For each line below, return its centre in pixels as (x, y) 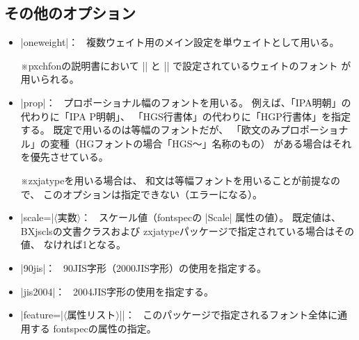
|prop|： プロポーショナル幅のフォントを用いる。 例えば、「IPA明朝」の (186, 102)
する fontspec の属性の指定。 (93, 328)
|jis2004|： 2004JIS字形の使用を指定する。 (117, 291)
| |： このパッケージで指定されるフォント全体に (229, 315)
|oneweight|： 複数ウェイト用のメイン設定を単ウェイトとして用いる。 (180, 42)
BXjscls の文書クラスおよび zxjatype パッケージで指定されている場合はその (188, 230)
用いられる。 (50, 79)
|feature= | (42, 315)
